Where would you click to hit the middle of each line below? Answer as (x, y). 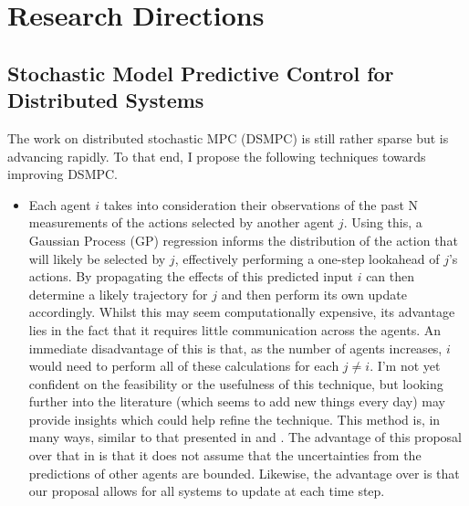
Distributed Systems (106, 100)
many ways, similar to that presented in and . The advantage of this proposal (245, 437)
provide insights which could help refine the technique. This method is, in (234, 419)
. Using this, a (383, 222)
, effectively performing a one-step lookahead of (307, 258)
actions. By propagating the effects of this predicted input (191, 276)
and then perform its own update (314, 294)
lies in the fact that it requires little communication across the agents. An (234, 329)
